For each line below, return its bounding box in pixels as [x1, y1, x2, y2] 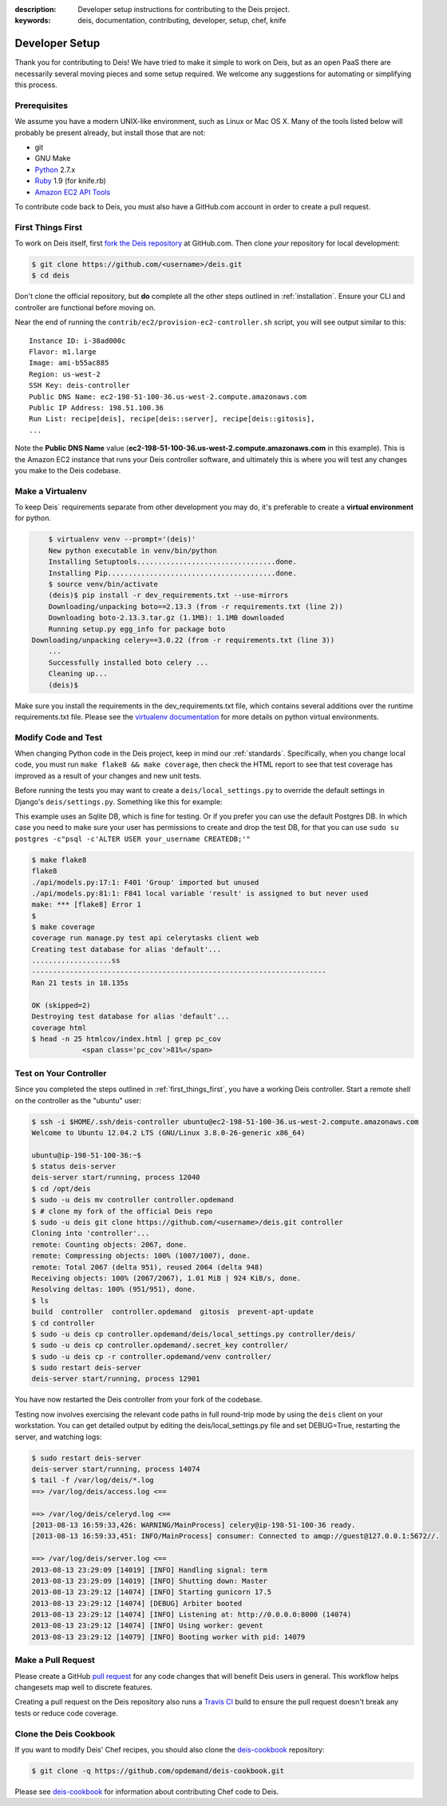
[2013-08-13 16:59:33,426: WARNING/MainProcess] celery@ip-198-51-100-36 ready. [31, 1520, 356, 1529]
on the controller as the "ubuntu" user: [14, 1095, 141, 1105]
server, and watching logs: [14, 1432, 102, 1441]
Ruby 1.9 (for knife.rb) [34, 176, 107, 185]
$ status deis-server [31, 1162, 117, 1171]
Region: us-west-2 [29, 369, 101, 379]
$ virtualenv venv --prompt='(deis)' [48, 535, 196, 544]
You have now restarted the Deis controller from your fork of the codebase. [14, 1395, 263, 1405]
